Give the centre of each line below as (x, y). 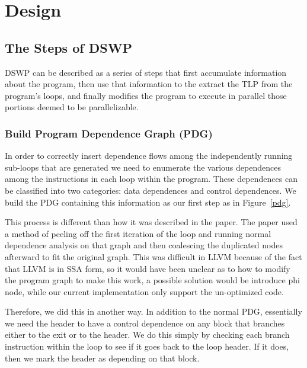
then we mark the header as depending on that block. (102, 358)
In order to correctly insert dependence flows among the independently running (149, 156)
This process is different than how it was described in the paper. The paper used (151, 222)
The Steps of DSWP (69, 47)
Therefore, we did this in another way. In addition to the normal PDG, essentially (153, 311)
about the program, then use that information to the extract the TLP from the (149, 84)
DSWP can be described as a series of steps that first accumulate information (146, 72)
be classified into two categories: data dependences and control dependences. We (151, 190)
